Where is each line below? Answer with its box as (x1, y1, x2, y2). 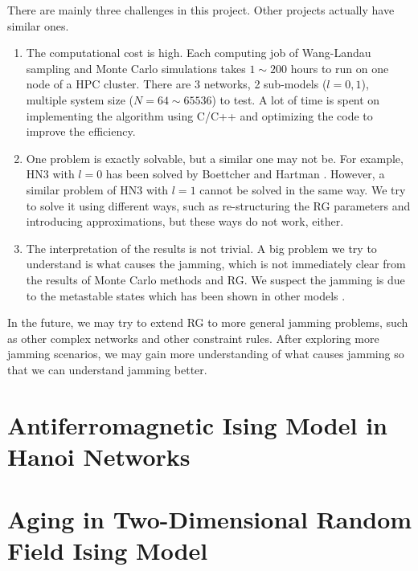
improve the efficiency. (26, 123, 136, 140)
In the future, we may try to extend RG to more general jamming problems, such (7, 314, 408, 331)
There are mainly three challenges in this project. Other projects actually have (7, 2, 395, 18)
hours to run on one (290, 59, 389, 76)
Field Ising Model (7, 534, 208, 567)
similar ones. (7, 17, 69, 34)
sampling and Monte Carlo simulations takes (26, 59, 246, 76)
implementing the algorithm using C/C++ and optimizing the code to (26, 107, 373, 124)
